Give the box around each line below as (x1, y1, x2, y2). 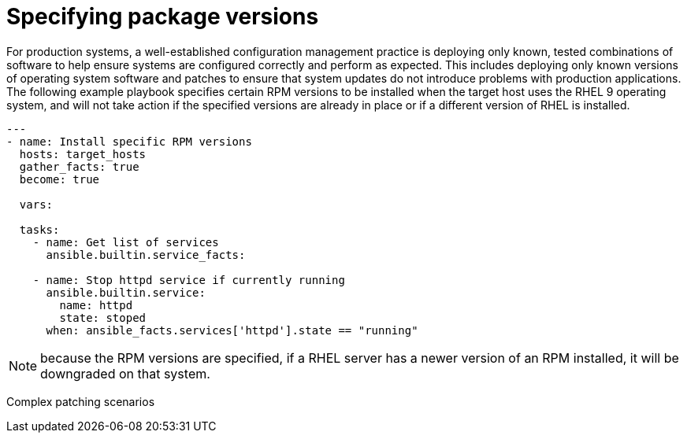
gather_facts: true (19, 160, 139, 173)
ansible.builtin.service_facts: (46, 248, 246, 261)
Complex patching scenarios (6, 394, 155, 408)
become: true (19, 172, 100, 186)
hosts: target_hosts (19, 147, 147, 160)
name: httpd (59, 298, 133, 312)
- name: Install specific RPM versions (6, 135, 252, 148)
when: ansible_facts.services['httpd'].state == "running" (46, 323, 418, 337)
